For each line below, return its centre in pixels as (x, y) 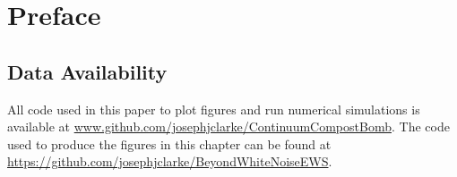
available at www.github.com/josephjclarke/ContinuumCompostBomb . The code (228, 126)
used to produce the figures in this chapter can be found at (169, 143)
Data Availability (87, 71)
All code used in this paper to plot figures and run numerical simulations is (214, 109)
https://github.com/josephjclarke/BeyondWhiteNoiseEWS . (170, 161)
